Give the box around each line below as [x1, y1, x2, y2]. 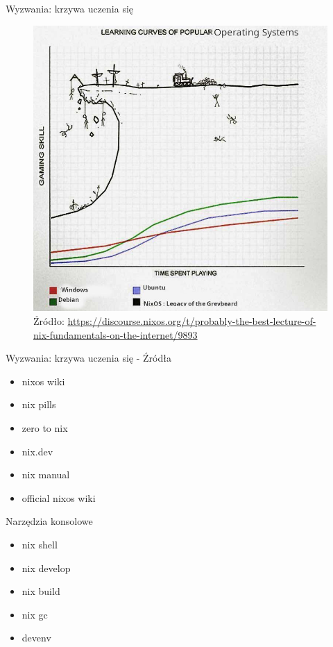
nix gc [22, 607, 48, 621]
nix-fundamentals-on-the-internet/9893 [33, 327, 198, 342]
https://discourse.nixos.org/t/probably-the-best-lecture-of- [67, 313, 316, 328]
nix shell [22, 537, 58, 551]
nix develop [22, 560, 71, 575]
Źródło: [33, 313, 65, 328]
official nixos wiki [22, 490, 96, 505]
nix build [22, 584, 60, 598]
